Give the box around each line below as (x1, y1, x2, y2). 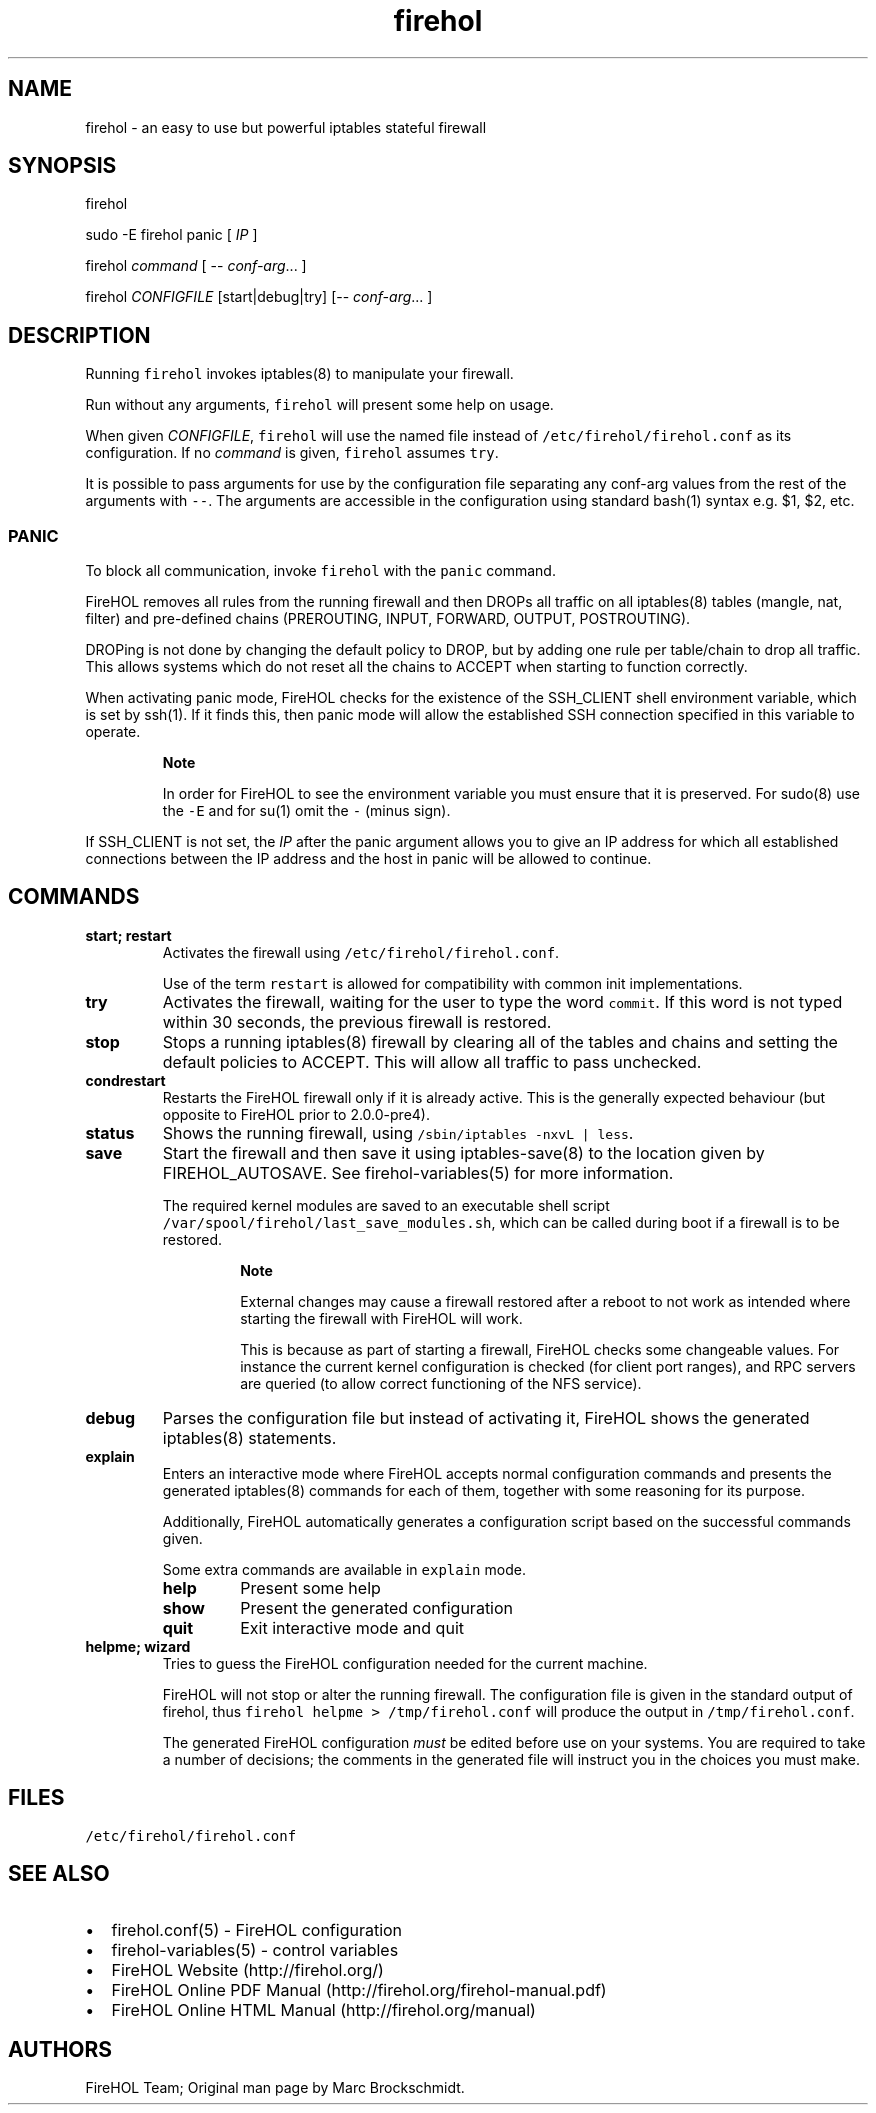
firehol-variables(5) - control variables (111, 1939, 399, 1960)
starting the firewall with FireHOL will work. (240, 1309, 523, 1327)
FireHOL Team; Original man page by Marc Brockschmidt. (85, 2079, 465, 2097)
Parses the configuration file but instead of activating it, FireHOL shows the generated (162, 1407, 810, 1428)
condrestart (85, 1071, 166, 1089)
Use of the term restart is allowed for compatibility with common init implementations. (162, 974, 743, 992)
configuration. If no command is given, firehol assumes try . (85, 444, 499, 462)
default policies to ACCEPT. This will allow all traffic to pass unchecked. (162, 1051, 702, 1072)
